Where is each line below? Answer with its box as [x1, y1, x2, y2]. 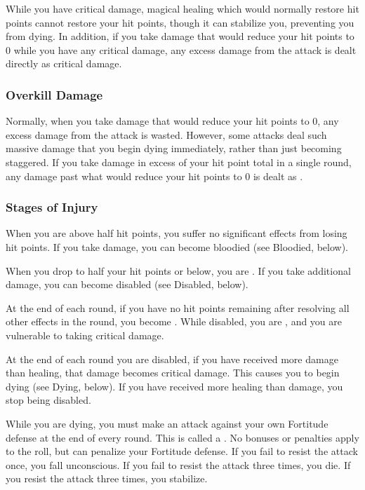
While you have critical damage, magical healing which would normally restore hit [6, 1, 359, 15]
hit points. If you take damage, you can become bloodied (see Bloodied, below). [6, 239, 349, 254]
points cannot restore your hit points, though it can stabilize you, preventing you [6, 15, 354, 29]
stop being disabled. [6, 393, 91, 407]
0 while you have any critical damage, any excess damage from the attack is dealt [6, 42, 357, 57]
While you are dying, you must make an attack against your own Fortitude [6, 416, 328, 430]
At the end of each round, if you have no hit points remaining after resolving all [6, 300, 350, 315]
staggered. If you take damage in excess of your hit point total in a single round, [6, 154, 352, 169]
